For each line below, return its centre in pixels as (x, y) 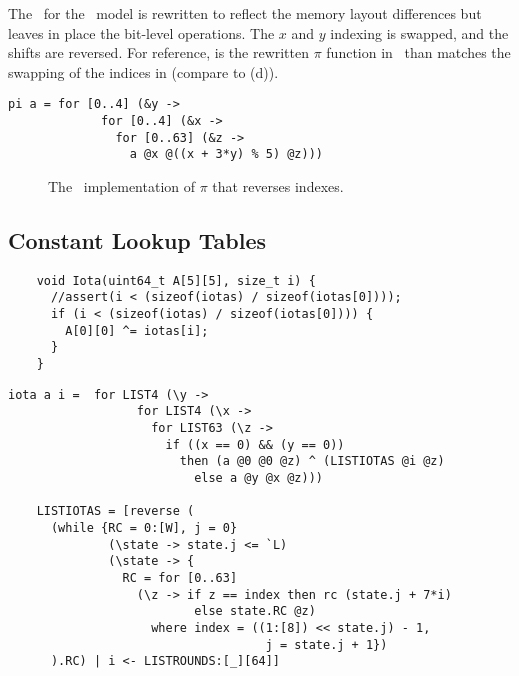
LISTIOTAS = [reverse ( (115, 511)
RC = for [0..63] (180, 577)
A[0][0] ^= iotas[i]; (137, 330)
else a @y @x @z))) (258, 478)
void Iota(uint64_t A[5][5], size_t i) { (176, 280)
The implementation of (121, 186)
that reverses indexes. (278, 186)
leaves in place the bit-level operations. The (141, 32)
